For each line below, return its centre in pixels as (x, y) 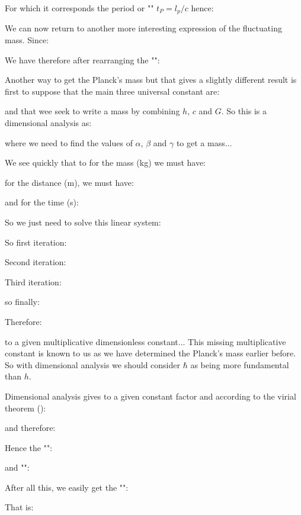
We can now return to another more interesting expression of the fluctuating (143, 28)
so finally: (22, 302)
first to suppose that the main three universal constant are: (112, 91)
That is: (19, 507)
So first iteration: (36, 242)
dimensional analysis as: (48, 123)
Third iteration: (33, 281)
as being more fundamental (240, 364)
